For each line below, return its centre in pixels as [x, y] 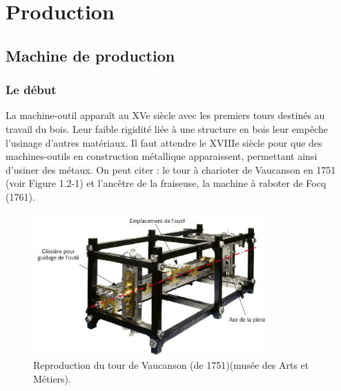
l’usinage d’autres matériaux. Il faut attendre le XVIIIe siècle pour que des [164, 142]
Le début [31, 90]
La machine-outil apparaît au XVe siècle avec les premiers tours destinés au [165, 115]
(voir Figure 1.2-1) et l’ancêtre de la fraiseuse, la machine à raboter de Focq [166, 183]
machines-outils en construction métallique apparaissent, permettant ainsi [162, 156]
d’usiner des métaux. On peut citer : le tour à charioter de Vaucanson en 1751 [171, 169]
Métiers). [52, 378]
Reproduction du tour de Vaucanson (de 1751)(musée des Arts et [171, 365]
